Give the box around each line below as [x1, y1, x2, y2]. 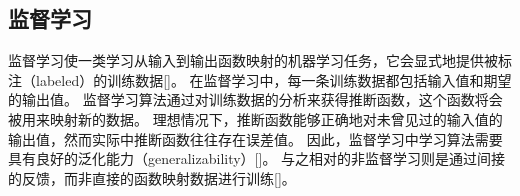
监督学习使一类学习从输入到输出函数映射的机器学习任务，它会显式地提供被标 [8, 50, 512, 71]
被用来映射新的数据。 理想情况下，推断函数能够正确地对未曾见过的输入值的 [8, 108, 503, 129]
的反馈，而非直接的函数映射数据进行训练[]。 [8, 167, 296, 188]
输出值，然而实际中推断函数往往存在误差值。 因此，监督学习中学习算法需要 [8, 128, 503, 149]
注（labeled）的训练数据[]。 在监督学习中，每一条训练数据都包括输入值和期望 [8, 69, 512, 90]
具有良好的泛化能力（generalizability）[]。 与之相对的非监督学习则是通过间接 [8, 148, 506, 169]
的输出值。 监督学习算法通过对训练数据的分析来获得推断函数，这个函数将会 [8, 89, 503, 110]
